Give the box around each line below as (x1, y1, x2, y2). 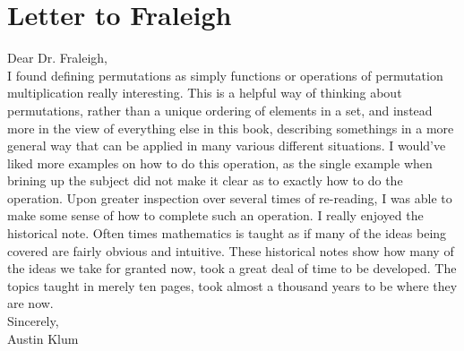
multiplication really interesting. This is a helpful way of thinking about (7, 83, 402, 102)
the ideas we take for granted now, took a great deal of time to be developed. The (7, 259, 457, 278)
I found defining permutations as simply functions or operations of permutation (7, 65, 443, 84)
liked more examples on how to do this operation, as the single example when (7, 153, 433, 172)
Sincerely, (7, 312, 59, 330)
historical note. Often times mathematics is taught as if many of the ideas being (7, 224, 447, 243)
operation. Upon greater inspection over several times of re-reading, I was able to (7, 188, 452, 207)
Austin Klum (7, 329, 79, 347)
